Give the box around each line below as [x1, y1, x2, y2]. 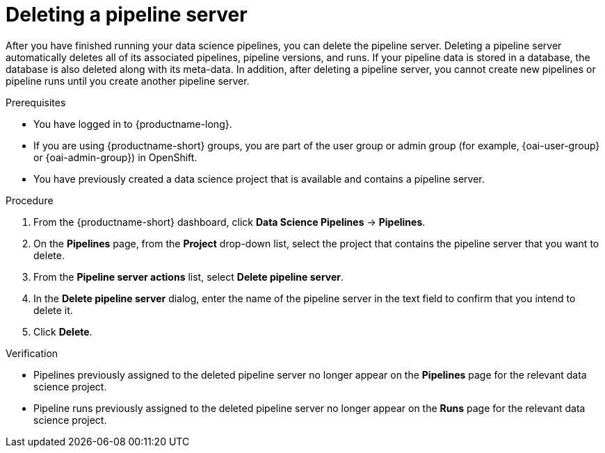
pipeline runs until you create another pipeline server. [6, 74, 250, 87]
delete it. [33, 304, 73, 316]
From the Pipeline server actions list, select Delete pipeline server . [33, 270, 344, 283]
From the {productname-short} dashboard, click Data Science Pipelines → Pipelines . [33, 215, 426, 228]
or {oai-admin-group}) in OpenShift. [33, 151, 197, 163]
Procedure [6, 194, 54, 206]
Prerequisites [6, 96, 66, 108]
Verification [6, 347, 58, 359]
